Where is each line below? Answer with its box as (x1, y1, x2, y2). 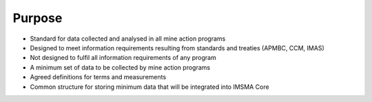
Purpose (12, 10, 63, 25)
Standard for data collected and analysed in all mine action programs (30, 34, 226, 43)
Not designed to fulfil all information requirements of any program (30, 54, 216, 62)
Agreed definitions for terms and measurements (30, 73, 167, 81)
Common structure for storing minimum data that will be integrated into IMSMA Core (30, 83, 269, 91)
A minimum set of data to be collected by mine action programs (30, 63, 210, 72)
